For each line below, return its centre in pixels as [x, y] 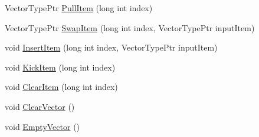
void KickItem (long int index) [60, 67]
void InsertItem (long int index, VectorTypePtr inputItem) [111, 47]
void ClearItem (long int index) [61, 87]
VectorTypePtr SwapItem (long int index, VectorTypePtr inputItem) [130, 27]
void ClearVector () [40, 106]
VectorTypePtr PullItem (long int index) [79, 8]
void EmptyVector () [42, 126]
